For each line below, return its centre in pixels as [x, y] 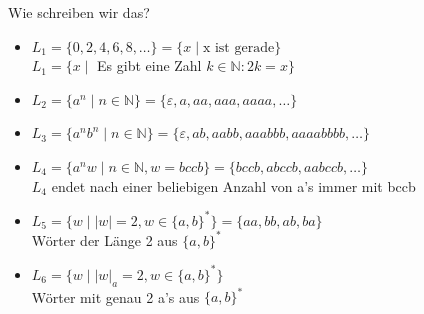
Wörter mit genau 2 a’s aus [115, 296]
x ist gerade [238, 47]
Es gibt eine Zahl [149, 65]
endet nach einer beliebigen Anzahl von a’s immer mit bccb [233, 185]
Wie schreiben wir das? [79, 12]
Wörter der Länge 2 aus [104, 239]
